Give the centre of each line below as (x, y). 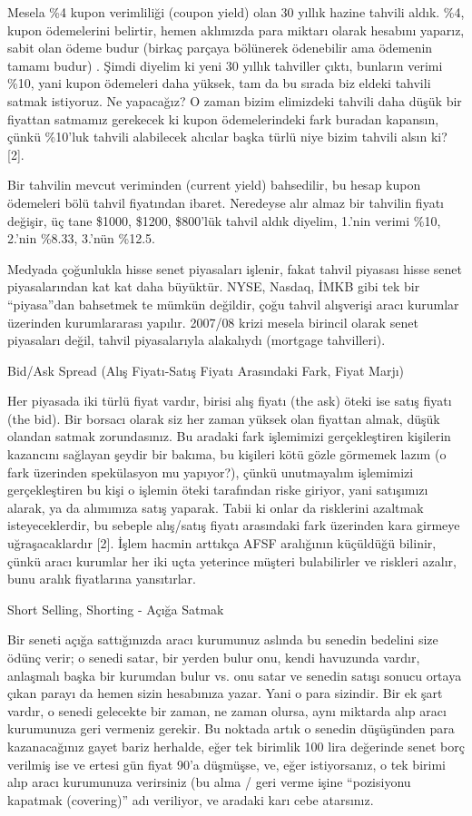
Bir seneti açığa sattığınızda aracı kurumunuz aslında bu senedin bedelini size (223, 639)
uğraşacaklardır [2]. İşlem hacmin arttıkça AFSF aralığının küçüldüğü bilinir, (222, 543)
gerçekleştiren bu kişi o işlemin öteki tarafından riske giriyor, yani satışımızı (218, 490)
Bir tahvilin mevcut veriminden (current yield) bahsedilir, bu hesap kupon (214, 185)
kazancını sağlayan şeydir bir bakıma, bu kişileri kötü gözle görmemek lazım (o (227, 454)
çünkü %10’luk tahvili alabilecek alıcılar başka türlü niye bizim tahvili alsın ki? (227, 137)
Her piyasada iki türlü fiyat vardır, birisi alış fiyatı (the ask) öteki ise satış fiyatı (230, 401)
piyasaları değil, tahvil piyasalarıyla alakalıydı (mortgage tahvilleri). (197, 340)
